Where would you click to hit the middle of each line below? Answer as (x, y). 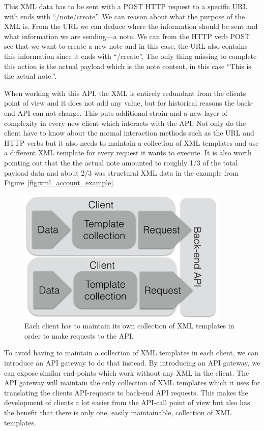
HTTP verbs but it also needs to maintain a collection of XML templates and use (131, 142)
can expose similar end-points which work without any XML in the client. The (127, 372)
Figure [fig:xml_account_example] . (60, 183)
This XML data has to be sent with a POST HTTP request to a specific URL (126, 6)
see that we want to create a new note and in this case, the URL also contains (126, 46)
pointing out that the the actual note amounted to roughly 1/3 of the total (121, 162)
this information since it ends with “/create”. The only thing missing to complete (130, 56)
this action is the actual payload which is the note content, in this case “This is (128, 66)
